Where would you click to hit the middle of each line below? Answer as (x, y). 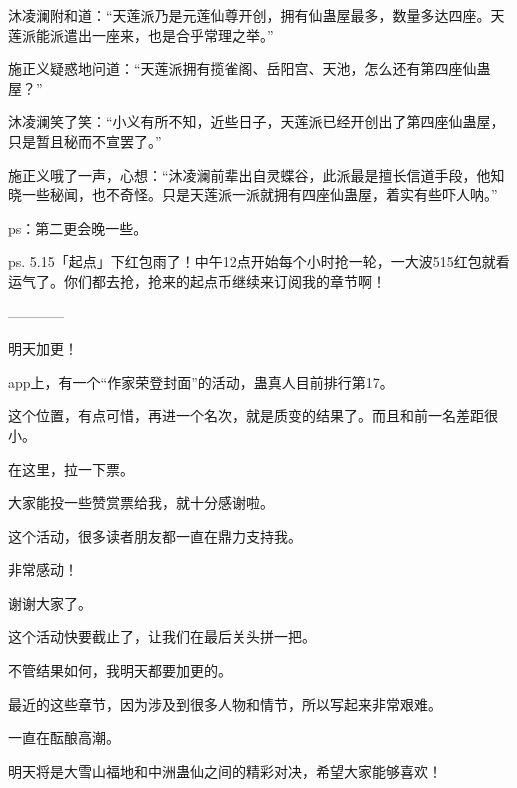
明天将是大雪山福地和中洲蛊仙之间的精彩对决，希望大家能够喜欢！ (225, 770)
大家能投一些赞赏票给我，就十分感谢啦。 (141, 502)
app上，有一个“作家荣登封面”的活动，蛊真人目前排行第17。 (201, 381)
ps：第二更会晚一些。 (78, 227)
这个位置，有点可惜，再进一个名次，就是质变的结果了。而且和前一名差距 (246, 415)
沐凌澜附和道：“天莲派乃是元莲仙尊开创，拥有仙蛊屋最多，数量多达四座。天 (256, 15)
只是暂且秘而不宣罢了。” (85, 140)
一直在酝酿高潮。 (64, 737)
